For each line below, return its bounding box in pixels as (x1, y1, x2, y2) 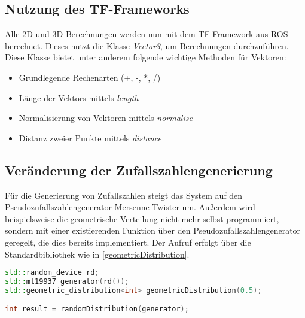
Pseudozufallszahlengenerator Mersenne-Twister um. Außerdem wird (5, 201, 255, 213)
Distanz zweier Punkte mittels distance (19, 131, 161, 144)
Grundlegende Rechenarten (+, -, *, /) (19, 71, 161, 83)
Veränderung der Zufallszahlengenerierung (5, 160, 273, 179)
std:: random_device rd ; (5, 268, 99, 277)
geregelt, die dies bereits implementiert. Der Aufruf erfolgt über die (5, 235, 251, 248)
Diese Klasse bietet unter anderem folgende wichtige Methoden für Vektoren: (5, 51, 286, 63)
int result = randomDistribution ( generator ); (5, 305, 189, 314)
